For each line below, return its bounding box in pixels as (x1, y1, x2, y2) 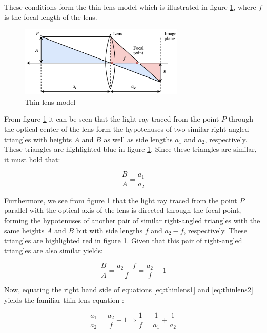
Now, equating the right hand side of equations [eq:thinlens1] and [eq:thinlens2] (4, 284, 253, 295)
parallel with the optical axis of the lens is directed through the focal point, (4, 205, 241, 216)
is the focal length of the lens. (4, 11, 97, 22)
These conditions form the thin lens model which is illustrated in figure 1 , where (4, 2, 256, 12)
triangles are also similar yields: (4, 245, 103, 256)
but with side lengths (76, 225, 142, 236)
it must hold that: (4, 153, 60, 164)
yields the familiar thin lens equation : (4, 295, 124, 305)
